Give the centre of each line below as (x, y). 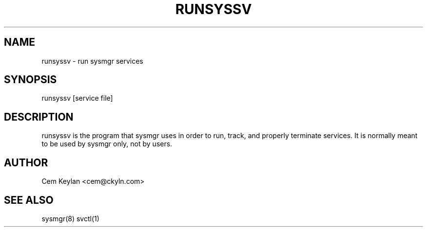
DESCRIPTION (39, 117)
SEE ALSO (29, 200)
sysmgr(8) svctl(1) (70, 218)
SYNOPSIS (30, 80)
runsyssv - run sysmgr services (92, 61)
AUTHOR (26, 162)
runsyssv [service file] (77, 98)
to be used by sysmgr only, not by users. (107, 144)
